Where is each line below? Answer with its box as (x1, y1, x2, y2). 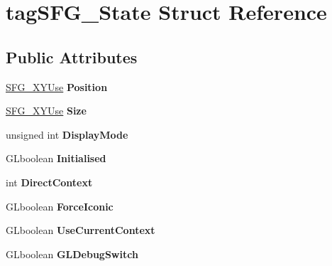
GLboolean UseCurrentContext (6, 223, 155, 238)
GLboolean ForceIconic (6, 198, 114, 213)
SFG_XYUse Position (6, 79, 108, 94)
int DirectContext (6, 174, 93, 189)
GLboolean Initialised (6, 151, 106, 166)
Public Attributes (6, 46, 138, 68)
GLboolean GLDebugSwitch (6, 246, 138, 261)
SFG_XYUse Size (6, 103, 87, 118)
